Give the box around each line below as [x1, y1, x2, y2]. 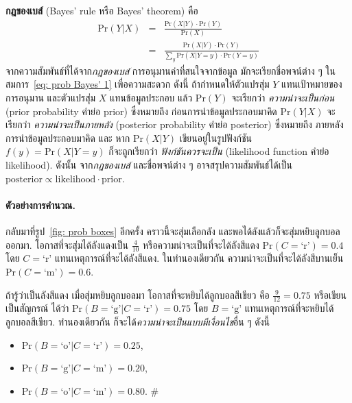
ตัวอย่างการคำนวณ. [5, 197, 75, 212]
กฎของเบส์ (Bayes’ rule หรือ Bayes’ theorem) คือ [5, 3, 198, 17]
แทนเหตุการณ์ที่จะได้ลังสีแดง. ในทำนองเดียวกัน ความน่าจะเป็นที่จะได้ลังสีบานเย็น [54, 251, 344, 265]
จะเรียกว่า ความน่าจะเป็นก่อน [231, 90, 335, 104]
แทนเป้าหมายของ [281, 77, 342, 91]
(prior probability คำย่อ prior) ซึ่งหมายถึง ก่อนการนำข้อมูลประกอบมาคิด [5, 103, 277, 118]
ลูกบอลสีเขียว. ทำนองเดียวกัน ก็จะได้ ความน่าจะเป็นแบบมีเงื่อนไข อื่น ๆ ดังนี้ [5, 314, 270, 328]
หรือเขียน [314, 287, 347, 302]
